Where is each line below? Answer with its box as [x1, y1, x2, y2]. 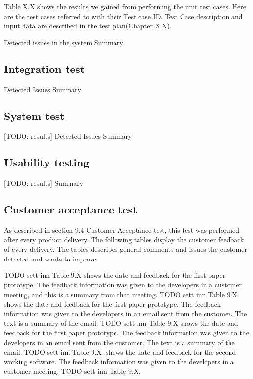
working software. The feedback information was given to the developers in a [4, 356, 234, 366]
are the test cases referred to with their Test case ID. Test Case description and [4, 11, 243, 21]
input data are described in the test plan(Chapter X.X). [4, 21, 172, 31]
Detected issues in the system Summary [4, 37, 123, 47]
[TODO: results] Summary [4, 178, 84, 188]
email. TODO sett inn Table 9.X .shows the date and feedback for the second [4, 347, 236, 357]
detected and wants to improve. [4, 253, 98, 263]
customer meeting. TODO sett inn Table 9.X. [4, 366, 141, 376]
